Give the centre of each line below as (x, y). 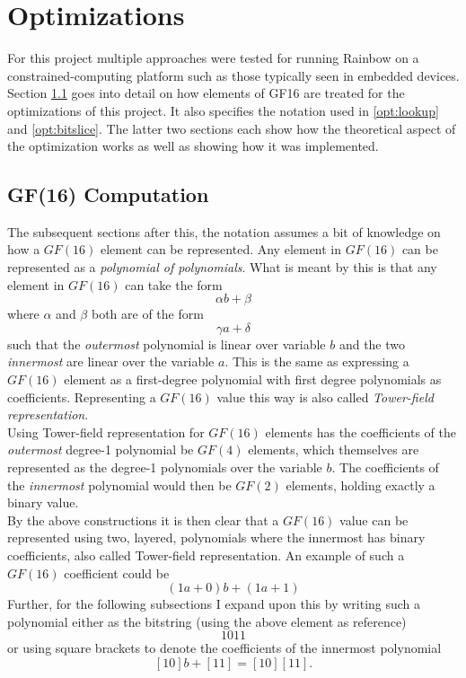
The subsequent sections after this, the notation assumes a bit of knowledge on (224, 231)
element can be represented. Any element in (221, 249)
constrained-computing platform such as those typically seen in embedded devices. (233, 75)
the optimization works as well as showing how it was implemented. (193, 146)
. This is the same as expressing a (317, 361)
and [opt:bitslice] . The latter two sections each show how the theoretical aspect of (232, 128)
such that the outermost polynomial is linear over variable (167, 343)
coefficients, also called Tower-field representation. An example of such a (206, 555)
